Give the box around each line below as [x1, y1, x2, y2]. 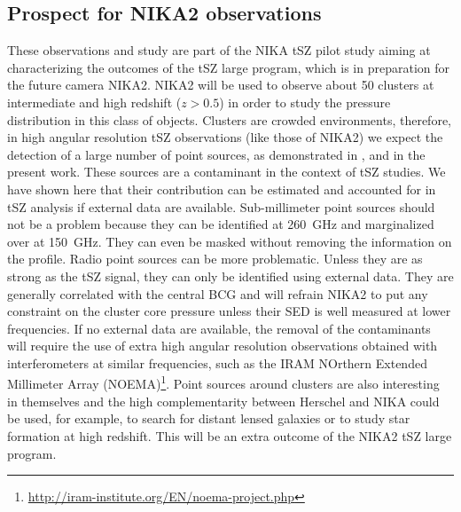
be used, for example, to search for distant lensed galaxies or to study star [7, 409, 410, 428]
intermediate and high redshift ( [7, 92, 182, 111]
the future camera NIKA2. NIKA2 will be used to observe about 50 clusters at [7, 75, 434, 94]
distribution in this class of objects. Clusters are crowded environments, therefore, [7, 110, 452, 129]
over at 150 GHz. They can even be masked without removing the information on [7, 232, 452, 250]
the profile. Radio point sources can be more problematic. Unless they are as [7, 249, 423, 268]
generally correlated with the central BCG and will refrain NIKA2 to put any [7, 284, 428, 303]
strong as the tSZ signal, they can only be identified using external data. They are [7, 266, 454, 285]
